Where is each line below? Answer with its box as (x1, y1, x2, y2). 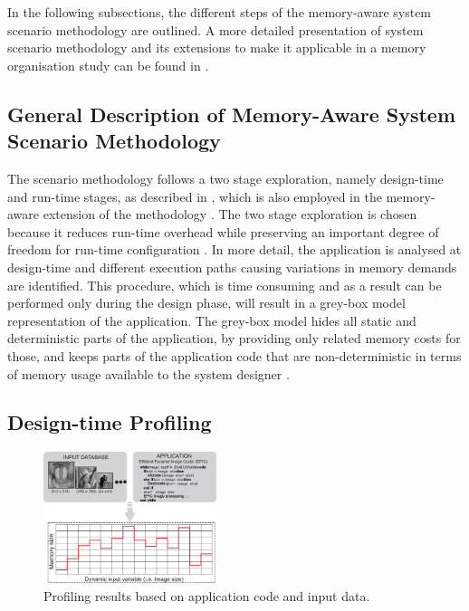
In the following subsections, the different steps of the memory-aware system (7, 3, 432, 21)
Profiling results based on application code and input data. (43, 586, 370, 605)
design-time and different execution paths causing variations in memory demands (7, 257, 457, 276)
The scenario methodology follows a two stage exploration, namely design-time (7, 168, 444, 187)
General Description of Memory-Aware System (7, 100, 456, 128)
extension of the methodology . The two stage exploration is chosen (43, 205, 417, 224)
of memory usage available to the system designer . (7, 364, 290, 383)
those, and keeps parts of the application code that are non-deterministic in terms (7, 346, 462, 365)
